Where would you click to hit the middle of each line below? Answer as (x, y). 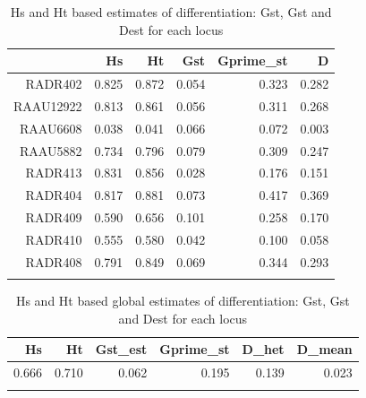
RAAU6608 (51, 128)
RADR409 (54, 217)
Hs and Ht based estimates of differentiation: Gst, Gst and (171, 12)
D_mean (324, 349)
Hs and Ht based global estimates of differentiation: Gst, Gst (183, 301)
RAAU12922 (48, 105)
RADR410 (54, 239)
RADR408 (54, 261)
